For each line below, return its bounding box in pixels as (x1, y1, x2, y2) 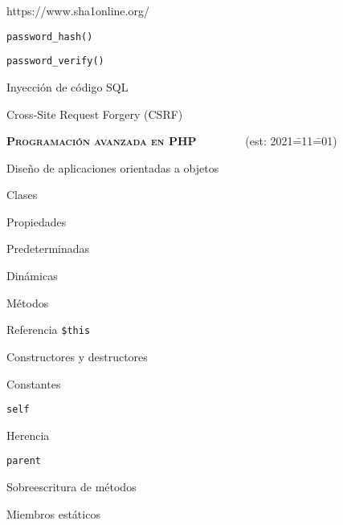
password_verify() (6, 55, 104, 67)
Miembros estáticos (6, 505, 100, 522)
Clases (6, 186, 38, 203)
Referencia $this (6, 321, 91, 338)
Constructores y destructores (6, 348, 148, 364)
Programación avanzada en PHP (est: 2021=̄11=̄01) (6, 132, 337, 149)
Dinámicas (6, 267, 58, 284)
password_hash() (6, 31, 93, 43)
